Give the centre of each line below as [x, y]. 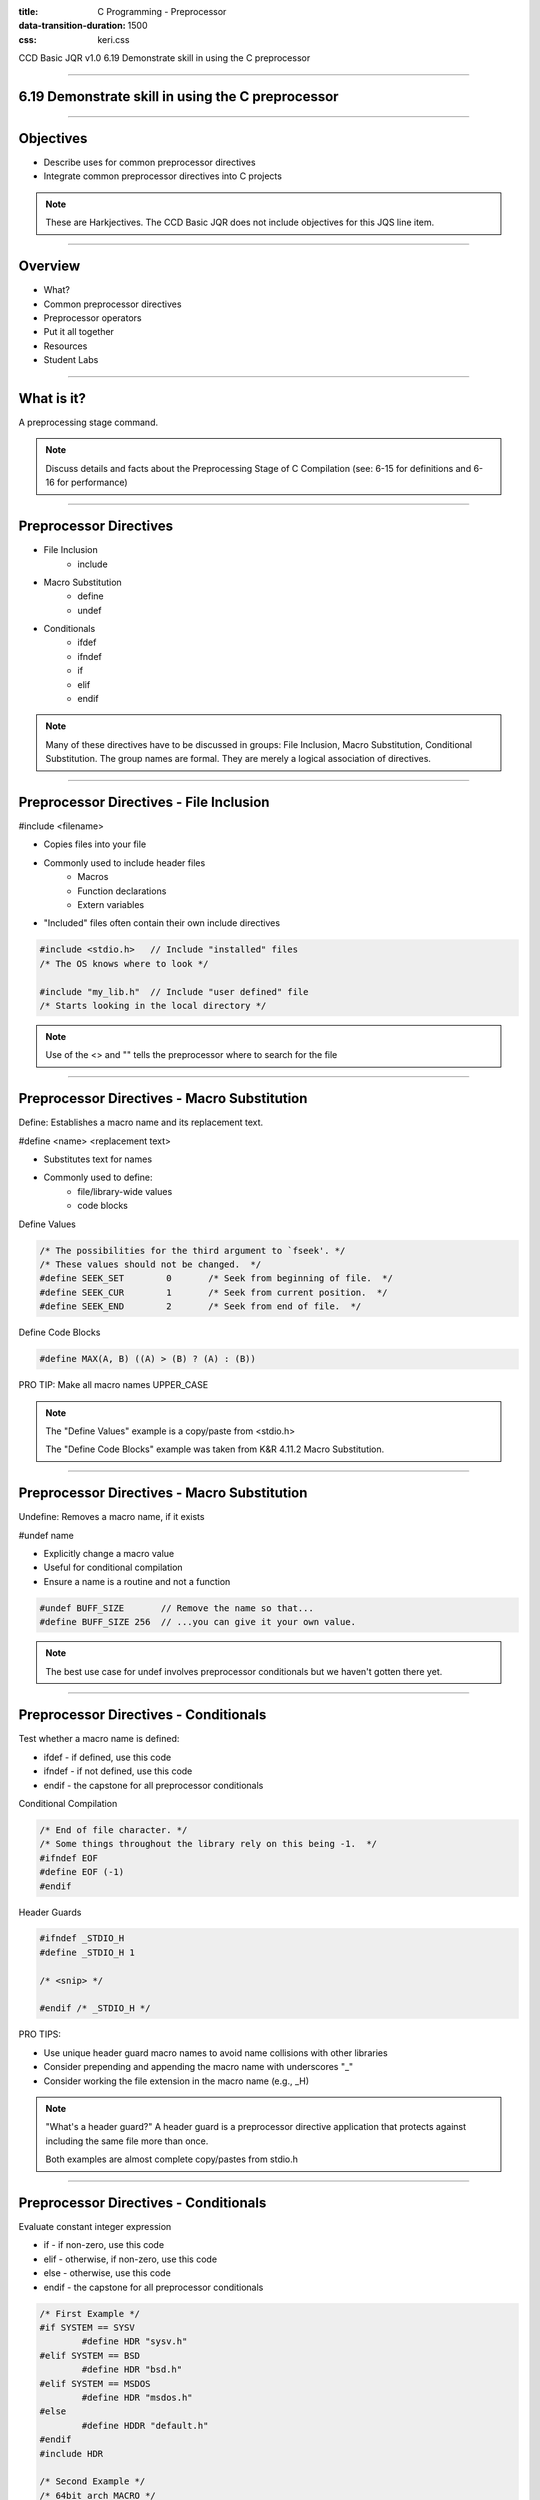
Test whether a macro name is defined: [99, 1739]
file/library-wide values [125, 1191]
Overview [49, 266]
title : [28, 11]
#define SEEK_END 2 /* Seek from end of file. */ [200, 1306]
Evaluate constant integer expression [95, 2227]
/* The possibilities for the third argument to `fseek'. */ [192, 1250]
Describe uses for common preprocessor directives [149, 162]
